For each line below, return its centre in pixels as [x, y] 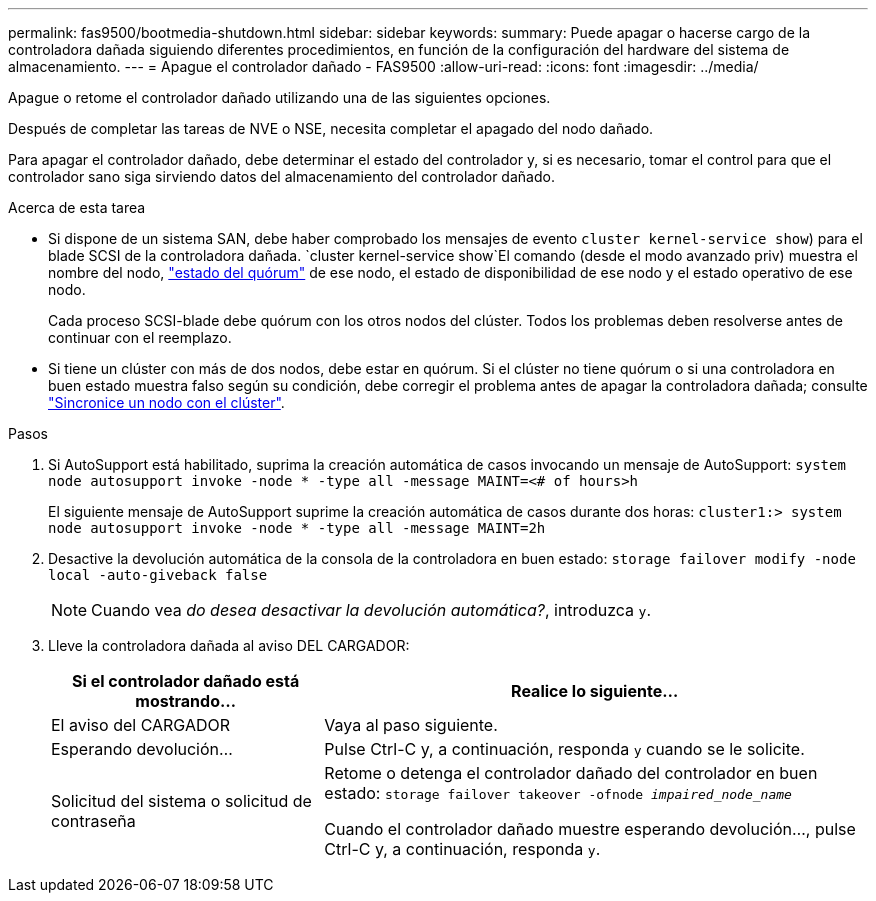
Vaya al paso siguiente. [411, 725]
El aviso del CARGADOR [141, 725]
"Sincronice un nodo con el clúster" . [166, 402]
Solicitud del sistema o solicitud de [181, 801]
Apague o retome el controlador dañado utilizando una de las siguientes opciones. [279, 97]
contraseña [93, 821]
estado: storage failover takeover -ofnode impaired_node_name [558, 793]
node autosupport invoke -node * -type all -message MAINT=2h [297, 528]
